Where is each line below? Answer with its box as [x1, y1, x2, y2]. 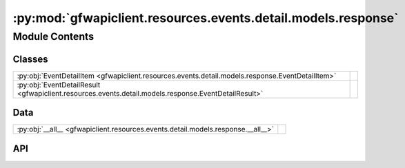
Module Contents [12, 30, 95, 43]
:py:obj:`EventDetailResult [17, 80, 101, 90]
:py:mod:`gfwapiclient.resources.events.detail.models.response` [12, 10, 399, 25]
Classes [12, 53, 48, 65]
